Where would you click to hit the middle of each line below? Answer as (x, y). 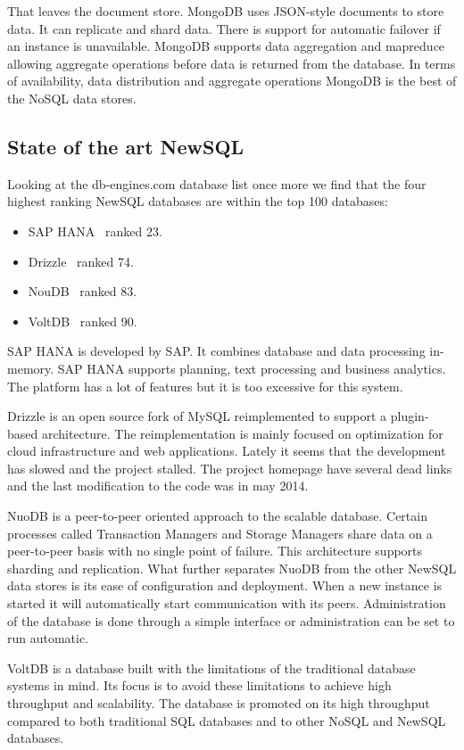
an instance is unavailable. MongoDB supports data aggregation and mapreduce (226, 46)
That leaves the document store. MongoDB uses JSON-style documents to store (226, 11)
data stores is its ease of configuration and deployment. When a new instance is (225, 585)
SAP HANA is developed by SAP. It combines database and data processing (216, 351)
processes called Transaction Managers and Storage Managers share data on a (220, 533)
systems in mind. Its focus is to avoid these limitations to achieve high (199, 685)
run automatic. (48, 638)
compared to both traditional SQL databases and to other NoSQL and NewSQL (227, 720)
